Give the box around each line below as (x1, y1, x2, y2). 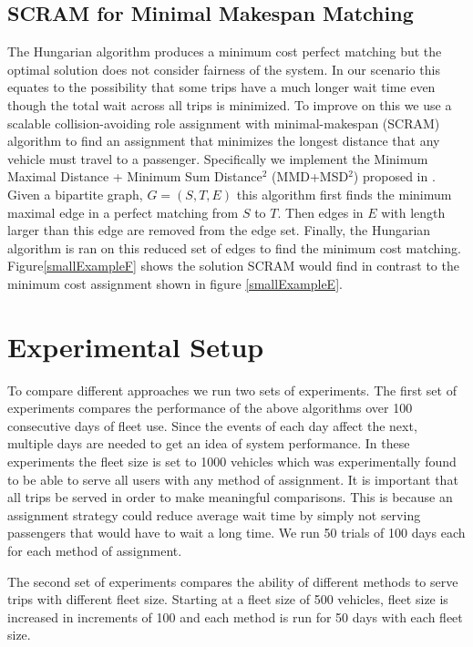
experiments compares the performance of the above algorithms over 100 (7, 398, 413, 417)
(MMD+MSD (272, 167, 349, 186)
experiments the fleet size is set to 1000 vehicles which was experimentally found (7, 452, 457, 471)
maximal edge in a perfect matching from (7, 202, 239, 221)
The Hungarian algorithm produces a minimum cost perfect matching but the (7, 42, 442, 61)
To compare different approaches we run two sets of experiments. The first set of (7, 380, 457, 399)
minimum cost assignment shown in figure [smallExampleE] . (7, 273, 343, 293)
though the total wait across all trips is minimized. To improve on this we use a (7, 95, 452, 114)
